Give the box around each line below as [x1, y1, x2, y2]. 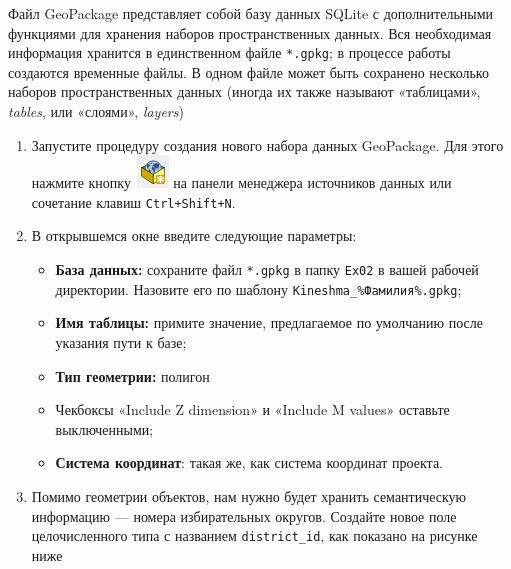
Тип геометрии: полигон [55, 365, 210, 386]
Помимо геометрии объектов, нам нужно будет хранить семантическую [31, 485, 467, 506]
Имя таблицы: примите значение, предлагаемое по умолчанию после [55, 312, 483, 333]
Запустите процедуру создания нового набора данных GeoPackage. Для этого [31, 134, 504, 155]
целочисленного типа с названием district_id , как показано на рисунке [31, 525, 478, 546]
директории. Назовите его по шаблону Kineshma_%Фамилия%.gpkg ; [55, 278, 462, 299]
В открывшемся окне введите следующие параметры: [31, 225, 357, 246]
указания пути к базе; [55, 331, 187, 352]
